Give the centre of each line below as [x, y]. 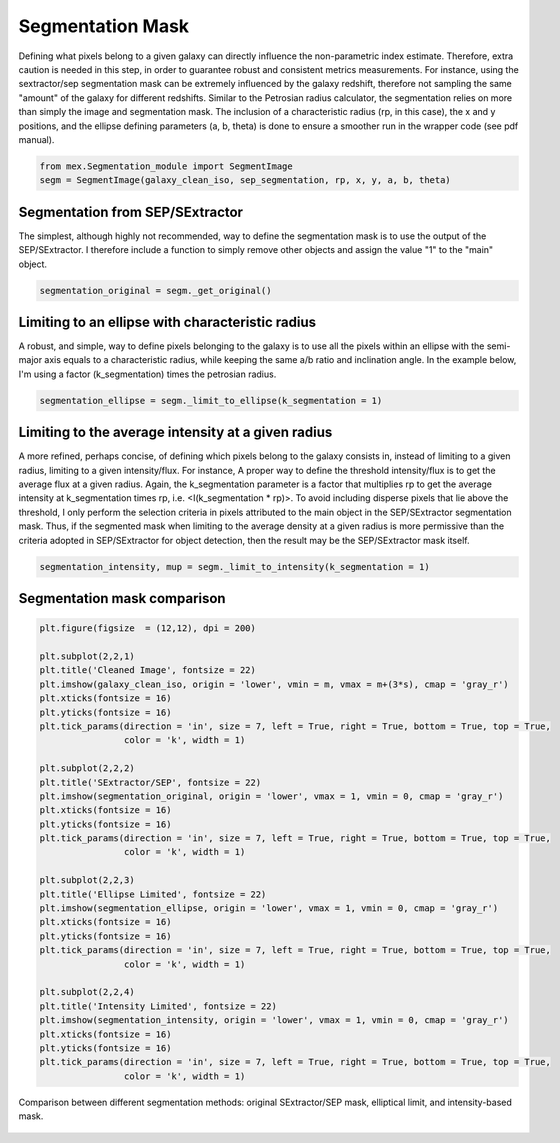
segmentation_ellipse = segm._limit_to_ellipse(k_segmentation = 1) [211, 400]
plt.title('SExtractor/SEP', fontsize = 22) [150, 782]
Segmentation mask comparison [122, 598]
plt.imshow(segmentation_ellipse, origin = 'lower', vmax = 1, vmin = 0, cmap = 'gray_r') [269, 908]
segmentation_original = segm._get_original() [155, 290]
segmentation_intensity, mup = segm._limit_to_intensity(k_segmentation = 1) [234, 566]
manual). [36, 139]
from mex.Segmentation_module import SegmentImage [166, 166]
